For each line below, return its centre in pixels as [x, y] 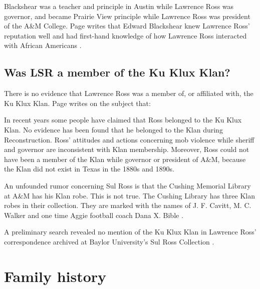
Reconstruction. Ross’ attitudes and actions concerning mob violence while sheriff [129, 139]
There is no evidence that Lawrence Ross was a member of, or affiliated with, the [129, 93]
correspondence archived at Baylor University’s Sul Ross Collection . [109, 241]
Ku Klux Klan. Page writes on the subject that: [77, 103]
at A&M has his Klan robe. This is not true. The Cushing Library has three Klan [129, 195]
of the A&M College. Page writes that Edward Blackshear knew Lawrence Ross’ [127, 26]
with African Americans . [43, 45]
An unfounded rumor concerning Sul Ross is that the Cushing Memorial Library [127, 185]
